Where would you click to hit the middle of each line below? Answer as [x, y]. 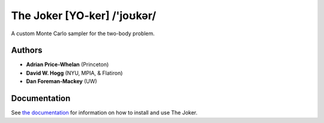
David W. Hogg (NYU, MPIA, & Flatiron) [74, 73]
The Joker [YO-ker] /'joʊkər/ [84, 16]
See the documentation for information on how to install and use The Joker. [104, 113]
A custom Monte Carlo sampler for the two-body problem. [83, 33]
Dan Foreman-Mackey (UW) [61, 81]
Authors [27, 50]
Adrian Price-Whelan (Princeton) [67, 64]
